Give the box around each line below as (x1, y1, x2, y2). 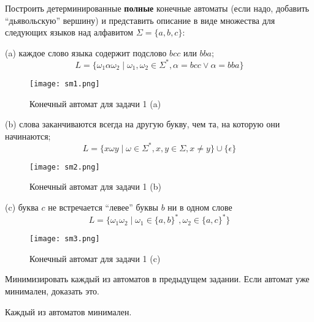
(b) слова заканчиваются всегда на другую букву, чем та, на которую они (5, 118, 280, 130)
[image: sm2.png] (29, 162, 100, 171)
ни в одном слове (167, 201, 232, 214)
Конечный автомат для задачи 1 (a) (29, 97, 161, 110)
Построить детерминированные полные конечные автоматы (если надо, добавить (5, 2, 309, 14)
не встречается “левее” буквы (48, 201, 158, 214)
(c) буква (5, 201, 39, 214)
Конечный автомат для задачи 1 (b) (29, 180, 161, 193)
